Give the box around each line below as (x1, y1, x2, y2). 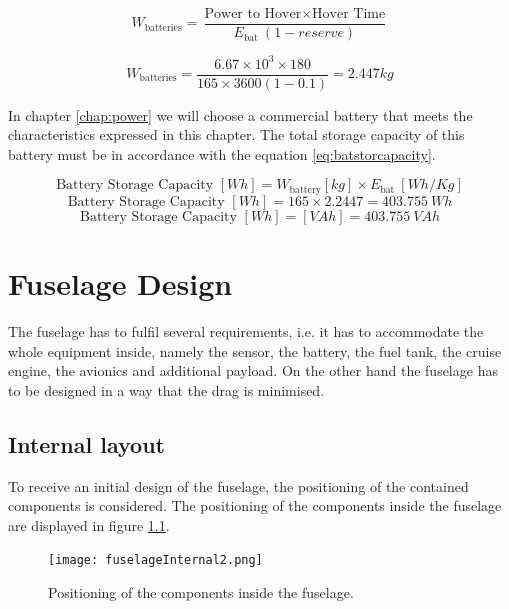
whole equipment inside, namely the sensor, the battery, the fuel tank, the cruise (8, 340, 502, 361)
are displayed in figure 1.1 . (8, 514, 170, 535)
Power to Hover (204, 7, 302, 21)
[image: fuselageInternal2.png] (48, 553, 263, 568)
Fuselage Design (8, 263, 233, 304)
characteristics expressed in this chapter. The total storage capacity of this (8, 124, 465, 145)
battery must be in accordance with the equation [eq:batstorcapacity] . (8, 143, 436, 164)
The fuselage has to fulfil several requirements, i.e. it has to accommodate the (8, 320, 484, 341)
